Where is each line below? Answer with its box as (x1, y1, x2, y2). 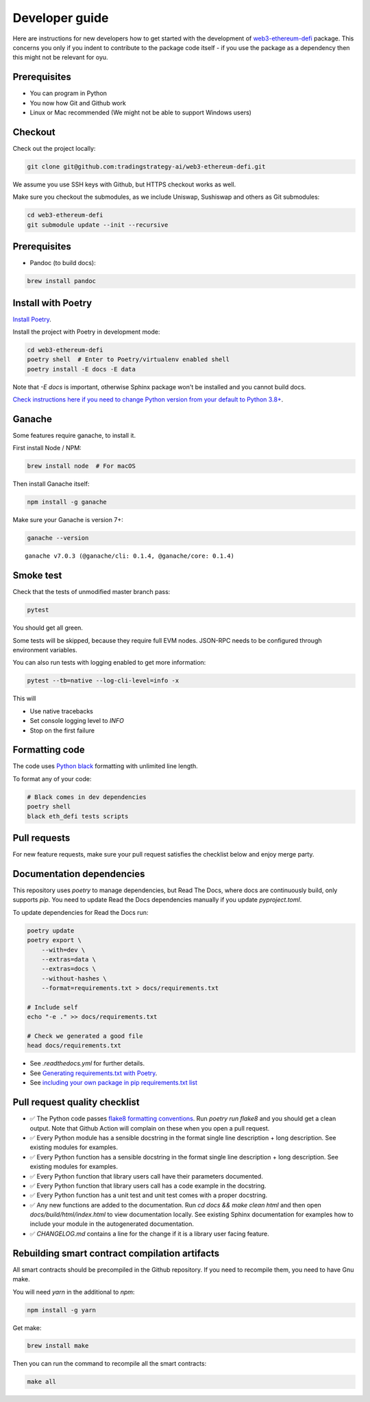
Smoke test (12, 569, 62, 582)
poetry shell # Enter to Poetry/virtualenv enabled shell (27, 356, 230, 363)
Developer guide (12, 10, 109, 25)
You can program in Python (29, 89, 108, 97)
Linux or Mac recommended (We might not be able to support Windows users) (29, 108, 251, 116)
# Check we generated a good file (27, 1032, 143, 1040)
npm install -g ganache (27, 498, 108, 506)
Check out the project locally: (12, 144, 96, 152)
